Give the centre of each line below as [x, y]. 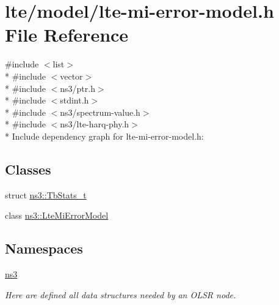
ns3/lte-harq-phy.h [95, 124]
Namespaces [44, 248]
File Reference [67, 35]
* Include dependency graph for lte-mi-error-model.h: [104, 136]
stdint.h [74, 100]
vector [71, 76]
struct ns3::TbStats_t [46, 194]
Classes [28, 169]
